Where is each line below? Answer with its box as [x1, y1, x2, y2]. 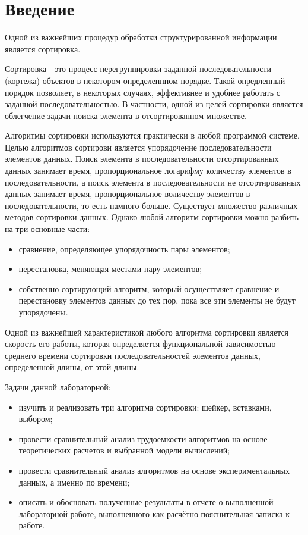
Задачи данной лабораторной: [5, 380, 111, 393]
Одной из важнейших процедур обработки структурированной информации [5, 31, 277, 43]
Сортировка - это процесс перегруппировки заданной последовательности [5, 62, 271, 75]
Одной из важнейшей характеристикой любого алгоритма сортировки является [5, 326, 289, 338]
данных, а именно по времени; [18, 475, 130, 488]
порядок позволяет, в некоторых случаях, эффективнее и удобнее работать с [5, 86, 280, 98]
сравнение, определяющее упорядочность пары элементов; [18, 242, 230, 255]
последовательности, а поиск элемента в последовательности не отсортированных [5, 176, 301, 188]
